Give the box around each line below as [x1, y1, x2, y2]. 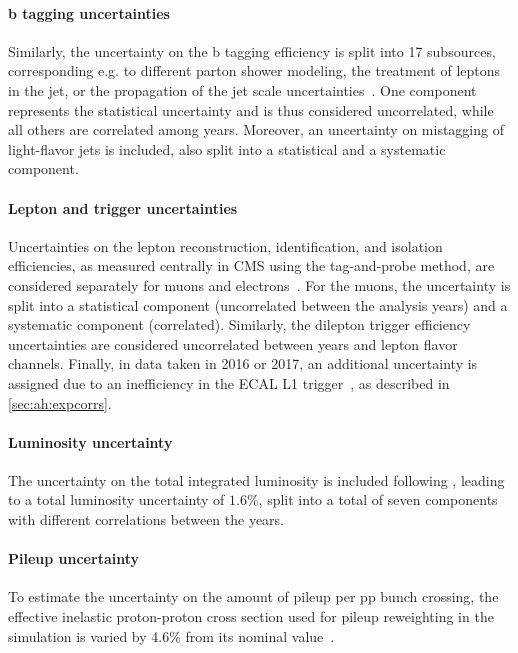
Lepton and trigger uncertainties [8, 197, 238, 218]
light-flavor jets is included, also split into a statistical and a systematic [8, 138, 446, 159]
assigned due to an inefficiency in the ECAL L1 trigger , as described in [8, 372, 450, 393]
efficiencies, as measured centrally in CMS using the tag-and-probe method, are [8, 255, 495, 276]
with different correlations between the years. [8, 509, 285, 530]
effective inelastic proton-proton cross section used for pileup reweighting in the [8, 606, 494, 627]
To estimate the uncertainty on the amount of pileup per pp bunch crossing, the [8, 586, 499, 607]
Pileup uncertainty [8, 548, 139, 569]
